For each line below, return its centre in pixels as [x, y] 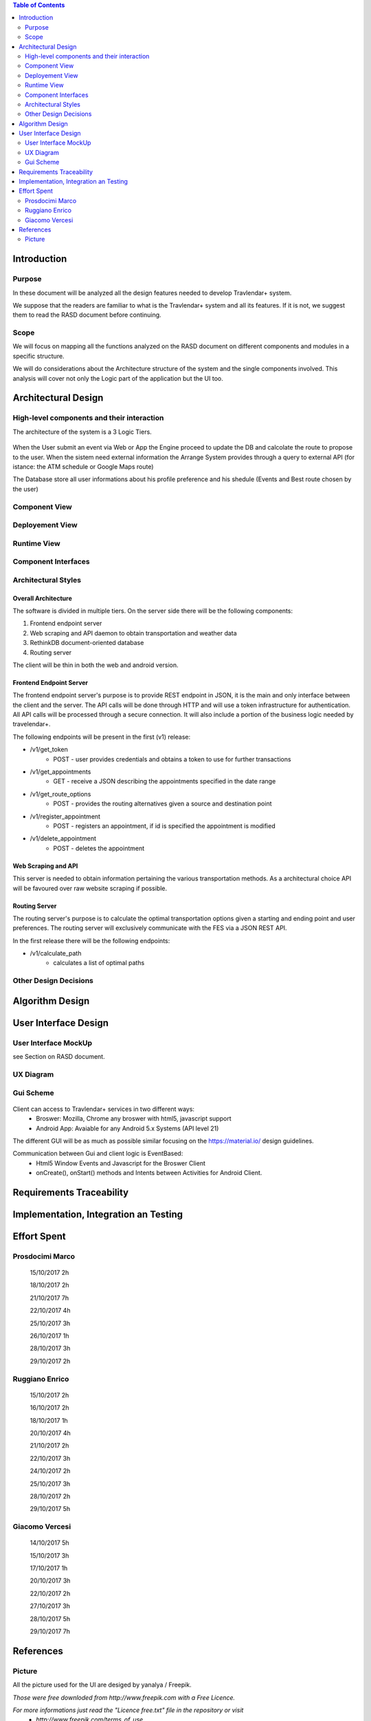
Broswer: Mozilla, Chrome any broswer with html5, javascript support [134, 1119]
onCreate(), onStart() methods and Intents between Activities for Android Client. [149, 1173]
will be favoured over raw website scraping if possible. [90, 888]
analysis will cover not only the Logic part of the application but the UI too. [118, 378]
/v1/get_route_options [60, 794]
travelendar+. [32, 724]
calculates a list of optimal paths [99, 963]
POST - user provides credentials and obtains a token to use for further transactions [172, 759]
